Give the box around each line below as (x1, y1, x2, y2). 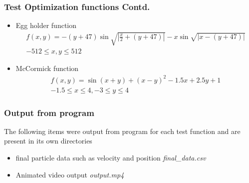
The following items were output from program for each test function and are (4, 125, 241, 136)
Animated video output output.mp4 (15, 169, 124, 179)
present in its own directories (4, 135, 92, 146)
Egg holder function (15, 20, 77, 30)
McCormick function (15, 63, 79, 73)
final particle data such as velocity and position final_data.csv (15, 152, 206, 162)
